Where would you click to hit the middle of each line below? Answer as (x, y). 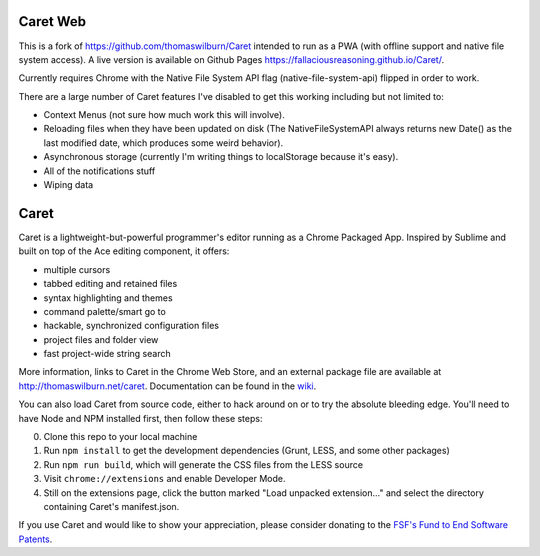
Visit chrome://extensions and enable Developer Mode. (164, 479)
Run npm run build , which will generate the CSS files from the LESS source (203, 464)
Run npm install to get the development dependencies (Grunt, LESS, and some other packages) (246, 451)
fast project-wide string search (107, 354)
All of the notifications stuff (99, 171)
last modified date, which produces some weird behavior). (163, 142)
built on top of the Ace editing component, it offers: (124, 251)
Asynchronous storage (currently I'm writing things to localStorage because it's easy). (221, 157)
